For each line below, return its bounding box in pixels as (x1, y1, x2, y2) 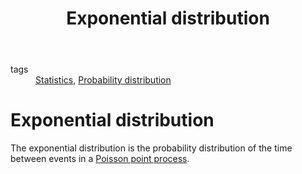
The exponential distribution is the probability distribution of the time (10, 142, 293, 154)
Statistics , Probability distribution (35, 74, 172, 86)
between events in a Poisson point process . (10, 153, 190, 165)
